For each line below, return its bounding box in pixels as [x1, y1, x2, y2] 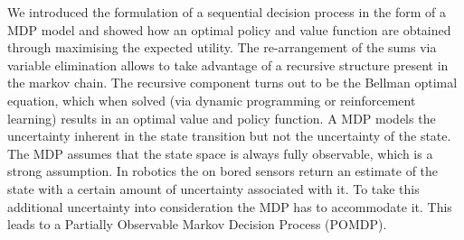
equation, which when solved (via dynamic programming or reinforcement [7, 90, 416, 109]
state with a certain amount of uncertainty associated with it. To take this [7, 179, 420, 198]
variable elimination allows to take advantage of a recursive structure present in [7, 55, 449, 74]
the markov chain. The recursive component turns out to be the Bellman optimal [7, 73, 458, 92]
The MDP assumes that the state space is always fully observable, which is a [7, 143, 433, 162]
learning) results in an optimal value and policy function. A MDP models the [7, 108, 436, 127]
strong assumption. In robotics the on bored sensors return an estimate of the [7, 162, 439, 180]
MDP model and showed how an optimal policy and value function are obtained [7, 20, 451, 39]
